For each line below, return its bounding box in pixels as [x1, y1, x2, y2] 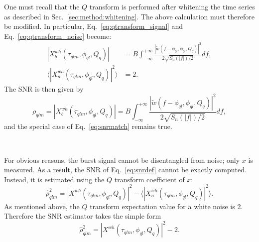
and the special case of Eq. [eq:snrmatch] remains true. [4, 121, 172, 131]
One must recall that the [4, 1, 80, 11]
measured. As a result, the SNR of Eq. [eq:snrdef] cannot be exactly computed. [4, 164, 247, 175]
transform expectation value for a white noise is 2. [90, 201, 243, 211]
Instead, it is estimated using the [4, 174, 105, 184]
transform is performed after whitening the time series [89, 1, 255, 11]
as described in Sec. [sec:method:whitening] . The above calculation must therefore [4, 11, 255, 21]
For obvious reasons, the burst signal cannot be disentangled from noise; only [4, 154, 240, 165]
